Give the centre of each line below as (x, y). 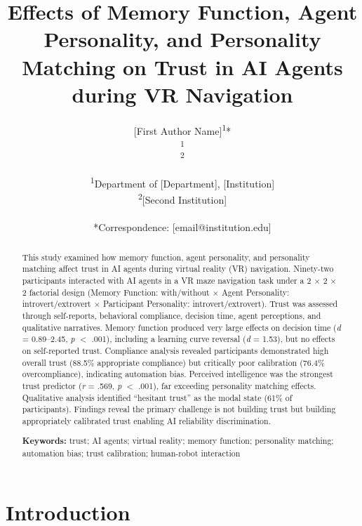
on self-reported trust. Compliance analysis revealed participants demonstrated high (175, 350)
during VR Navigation (182, 94)
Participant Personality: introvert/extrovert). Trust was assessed (220, 304)
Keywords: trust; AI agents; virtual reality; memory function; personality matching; (178, 441)
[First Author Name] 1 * (182, 129)
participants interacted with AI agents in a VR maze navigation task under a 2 (167, 280)
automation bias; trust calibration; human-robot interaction (131, 453)
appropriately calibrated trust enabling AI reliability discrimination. (146, 420)
